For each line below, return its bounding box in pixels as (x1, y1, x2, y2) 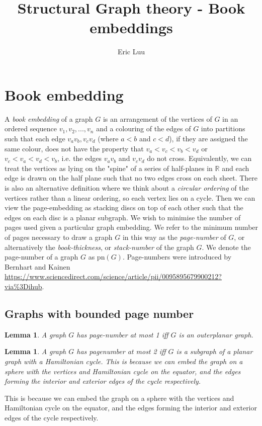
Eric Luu (117, 46, 145, 57)
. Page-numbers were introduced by (122, 251, 232, 262)
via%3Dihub (5, 281, 42, 291)
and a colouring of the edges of (96, 123, 191, 134)
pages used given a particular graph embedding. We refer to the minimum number (5, 222, 258, 232)
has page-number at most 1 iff (76, 329, 168, 339)
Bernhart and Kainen (5, 261, 70, 272)
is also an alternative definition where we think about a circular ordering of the (5, 183, 249, 193)
